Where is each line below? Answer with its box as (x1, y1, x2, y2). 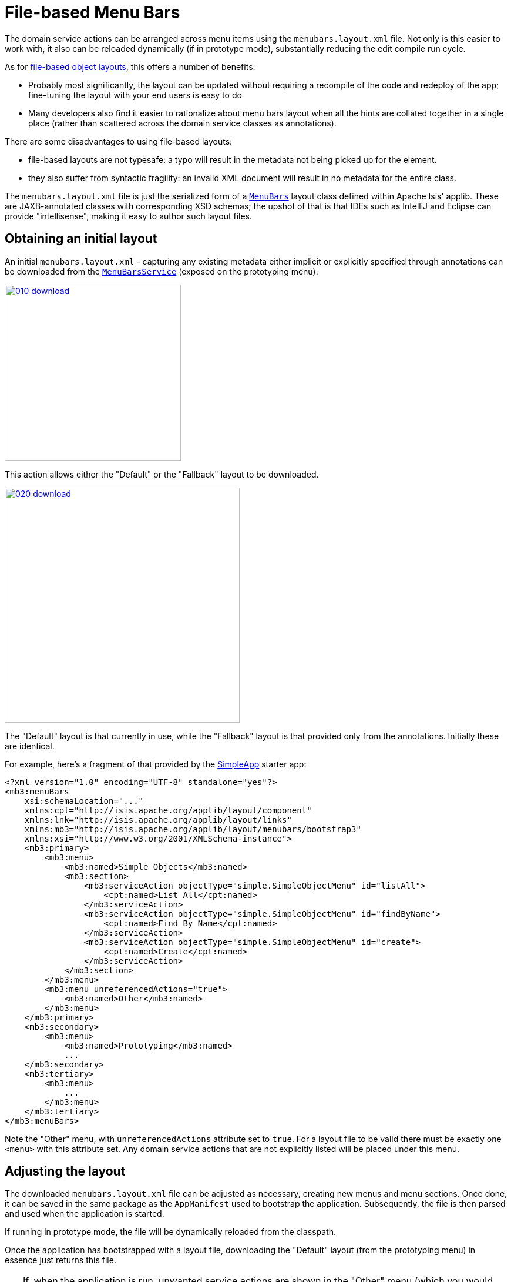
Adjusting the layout (5, 1164, 126, 1179)
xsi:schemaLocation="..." (24, 796, 144, 806)
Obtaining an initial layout (5, 231, 157, 246)
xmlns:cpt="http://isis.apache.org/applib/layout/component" (24, 805, 312, 815)
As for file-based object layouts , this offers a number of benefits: (5, 61, 255, 72)
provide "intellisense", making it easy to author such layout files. (5, 211, 253, 221)
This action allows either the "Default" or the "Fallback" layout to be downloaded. (5, 469, 319, 479)
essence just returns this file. (5, 1255, 116, 1266)
